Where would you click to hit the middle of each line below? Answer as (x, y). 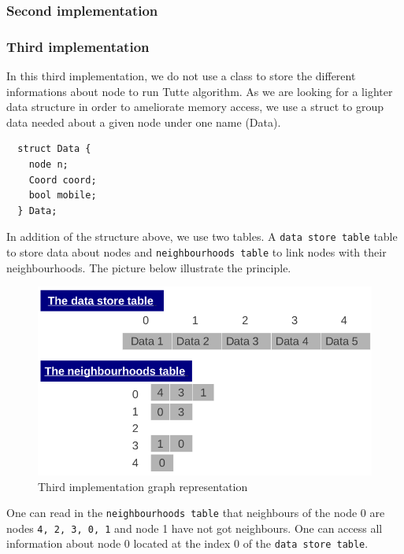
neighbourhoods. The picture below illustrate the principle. (149, 267)
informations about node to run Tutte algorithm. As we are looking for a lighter (200, 91)
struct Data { (54, 149)
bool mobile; (63, 196)
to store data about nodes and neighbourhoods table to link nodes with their (196, 252)
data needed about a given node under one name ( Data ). (144, 122)
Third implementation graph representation (143, 486)
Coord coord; (63, 180)
